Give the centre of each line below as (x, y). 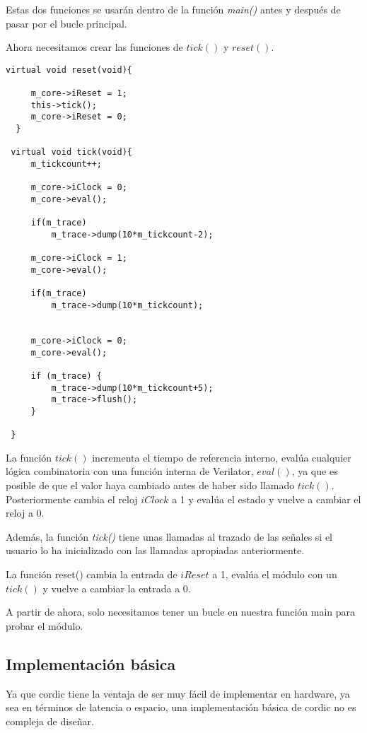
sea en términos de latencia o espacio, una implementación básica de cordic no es (181, 707)
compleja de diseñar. (50, 721)
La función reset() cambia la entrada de (92, 574)
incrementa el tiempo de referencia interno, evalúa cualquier (222, 457)
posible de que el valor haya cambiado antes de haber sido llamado (150, 485)
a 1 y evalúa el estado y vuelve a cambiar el (267, 499)
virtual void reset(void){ (69, 70)
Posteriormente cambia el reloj (72, 499)
